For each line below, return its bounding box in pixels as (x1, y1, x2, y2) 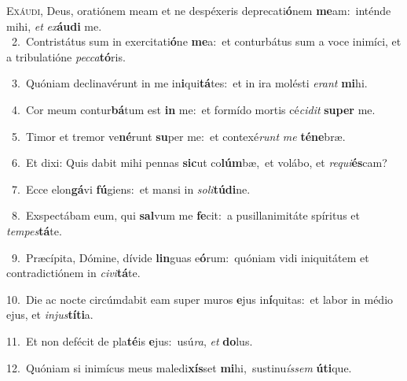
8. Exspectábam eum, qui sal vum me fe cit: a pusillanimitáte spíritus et (11, 207, 360, 224)
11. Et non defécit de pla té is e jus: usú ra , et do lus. (6, 332, 253, 349)
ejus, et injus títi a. (6, 306, 93, 323)
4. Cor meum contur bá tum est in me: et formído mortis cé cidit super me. (11, 101, 376, 117)
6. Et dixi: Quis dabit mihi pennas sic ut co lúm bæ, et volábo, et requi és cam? (11, 154, 387, 171)
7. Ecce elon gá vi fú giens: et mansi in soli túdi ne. (11, 180, 251, 197)
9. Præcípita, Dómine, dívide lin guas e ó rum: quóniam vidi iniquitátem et (11, 249, 369, 265)
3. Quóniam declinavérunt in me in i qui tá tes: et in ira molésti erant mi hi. (11, 75, 368, 91)
